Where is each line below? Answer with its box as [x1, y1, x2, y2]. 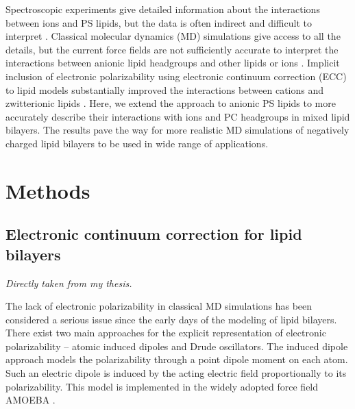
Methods [5, 176, 90, 204]
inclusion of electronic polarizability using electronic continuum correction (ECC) [5, 69, 347, 83]
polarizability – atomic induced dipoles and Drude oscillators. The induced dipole [5, 338, 348, 353]
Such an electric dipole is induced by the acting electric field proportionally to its [5, 366, 347, 380]
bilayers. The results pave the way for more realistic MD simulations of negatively [5, 123, 350, 137]
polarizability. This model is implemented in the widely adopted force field [5, 379, 319, 393]
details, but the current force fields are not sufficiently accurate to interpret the [5, 42, 339, 56]
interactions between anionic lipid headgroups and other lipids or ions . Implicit [5, 55, 340, 70]
